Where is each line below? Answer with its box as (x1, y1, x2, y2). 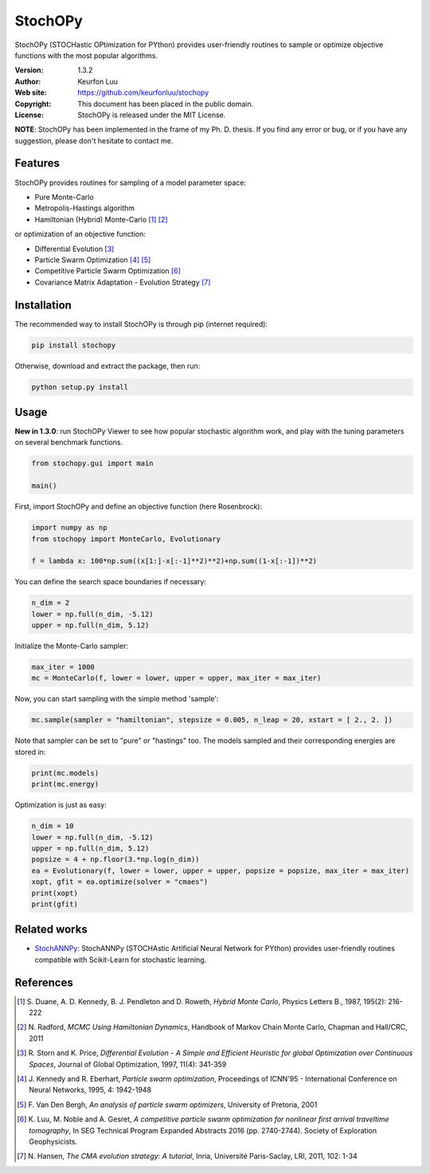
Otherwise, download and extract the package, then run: (14, 361, 201, 371)
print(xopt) (31, 889, 79, 897)
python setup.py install (31, 383, 129, 391)
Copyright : (14, 99, 52, 108)
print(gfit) (31, 899, 79, 909)
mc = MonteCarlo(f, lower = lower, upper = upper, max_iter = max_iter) (31, 673, 322, 683)
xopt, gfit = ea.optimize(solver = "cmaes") (31, 878, 209, 886)
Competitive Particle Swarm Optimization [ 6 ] (34, 266, 181, 276)
